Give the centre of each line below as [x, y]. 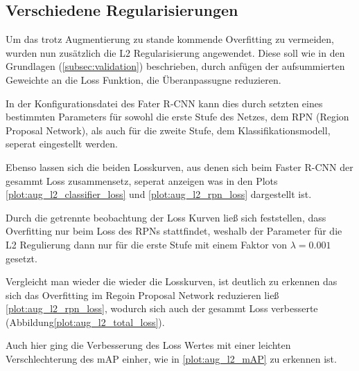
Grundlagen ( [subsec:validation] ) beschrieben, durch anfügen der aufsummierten [175, 66]
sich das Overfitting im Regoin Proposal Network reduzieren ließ [142, 295]
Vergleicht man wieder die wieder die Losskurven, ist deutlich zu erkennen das [172, 281]
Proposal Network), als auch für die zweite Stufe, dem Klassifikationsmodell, [168, 130]
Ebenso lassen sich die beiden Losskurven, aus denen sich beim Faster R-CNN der [179, 166]
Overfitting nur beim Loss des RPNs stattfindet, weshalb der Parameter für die [174, 231]
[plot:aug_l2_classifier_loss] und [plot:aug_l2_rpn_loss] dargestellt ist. [159, 194]
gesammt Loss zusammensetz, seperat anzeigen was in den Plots [142, 180]
